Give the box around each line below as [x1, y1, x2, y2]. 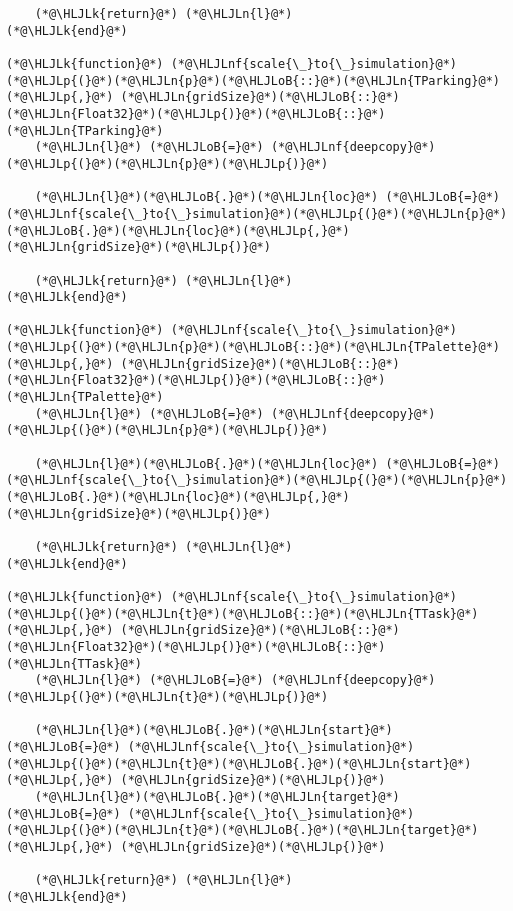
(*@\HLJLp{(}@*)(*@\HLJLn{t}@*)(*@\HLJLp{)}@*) [6, 689, 329, 704]
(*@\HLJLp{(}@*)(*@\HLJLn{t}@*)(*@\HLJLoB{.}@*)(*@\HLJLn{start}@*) [6, 756, 472, 771]
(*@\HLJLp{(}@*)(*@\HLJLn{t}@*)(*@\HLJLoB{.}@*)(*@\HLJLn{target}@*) [6, 823, 479, 838]
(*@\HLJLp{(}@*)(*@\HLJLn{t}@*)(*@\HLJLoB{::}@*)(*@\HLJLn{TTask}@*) [6, 606, 479, 621]
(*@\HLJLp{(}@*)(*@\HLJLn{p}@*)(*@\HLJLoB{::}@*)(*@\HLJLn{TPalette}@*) [6, 340, 500, 355]
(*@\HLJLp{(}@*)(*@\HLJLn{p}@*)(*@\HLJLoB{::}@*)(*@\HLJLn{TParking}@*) [6, 73, 500, 88]
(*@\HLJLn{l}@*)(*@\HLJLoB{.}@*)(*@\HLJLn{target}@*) [34, 789, 400, 804]
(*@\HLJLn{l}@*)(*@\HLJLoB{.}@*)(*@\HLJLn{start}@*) [34, 723, 393, 738]
